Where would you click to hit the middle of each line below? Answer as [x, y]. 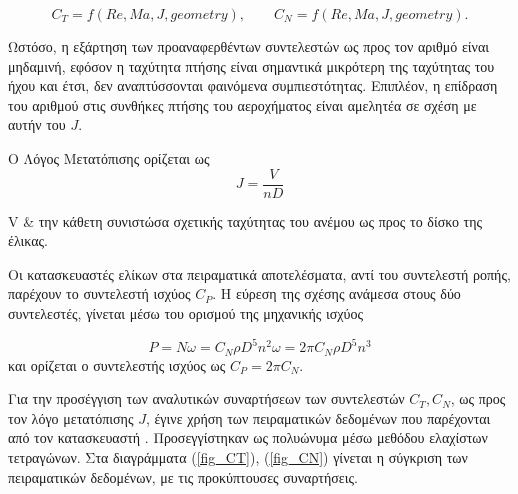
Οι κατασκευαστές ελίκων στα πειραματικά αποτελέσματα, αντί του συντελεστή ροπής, [259, 273]
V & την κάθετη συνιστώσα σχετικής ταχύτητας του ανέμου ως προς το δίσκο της [245, 220]
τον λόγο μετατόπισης [71, 417]
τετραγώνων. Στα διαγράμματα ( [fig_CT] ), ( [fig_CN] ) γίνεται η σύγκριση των [238, 456]
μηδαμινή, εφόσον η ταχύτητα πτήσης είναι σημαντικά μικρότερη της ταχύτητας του [251, 65]
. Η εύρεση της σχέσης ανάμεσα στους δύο [336, 293]
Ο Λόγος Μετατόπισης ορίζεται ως [109, 157]
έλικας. [28, 240]
